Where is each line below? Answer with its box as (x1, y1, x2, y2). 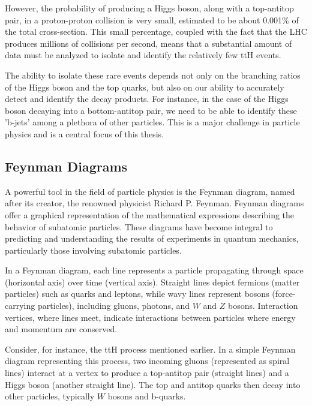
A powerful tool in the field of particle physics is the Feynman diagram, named (5, 185, 295, 197)
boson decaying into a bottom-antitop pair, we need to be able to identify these (5, 104, 297, 116)
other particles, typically (5, 390, 95, 402)
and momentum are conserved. (5, 323, 118, 335)
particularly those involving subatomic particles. (5, 243, 182, 256)
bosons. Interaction (228, 299, 298, 312)
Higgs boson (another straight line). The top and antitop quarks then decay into (5, 378, 301, 390)
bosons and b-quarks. (107, 390, 186, 402)
